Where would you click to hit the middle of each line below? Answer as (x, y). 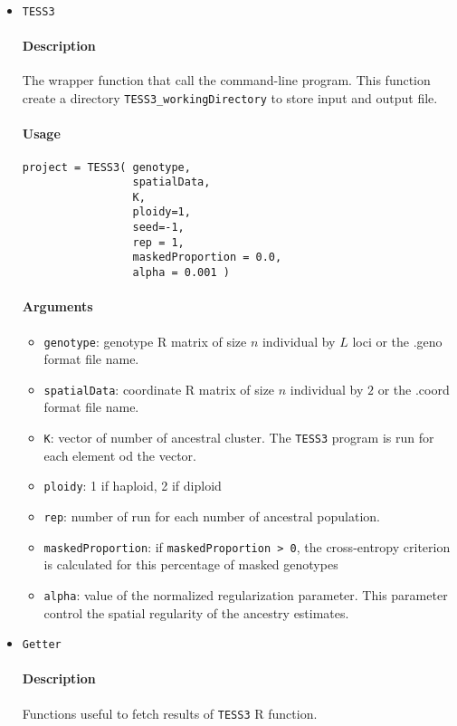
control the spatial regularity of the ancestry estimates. (196, 612)
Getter (42, 645)
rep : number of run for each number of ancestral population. (212, 516)
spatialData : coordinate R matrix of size (159, 389)
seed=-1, (158, 228)
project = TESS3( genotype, (106, 167)
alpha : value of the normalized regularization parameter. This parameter (246, 594)
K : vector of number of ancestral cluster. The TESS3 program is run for (239, 438)
